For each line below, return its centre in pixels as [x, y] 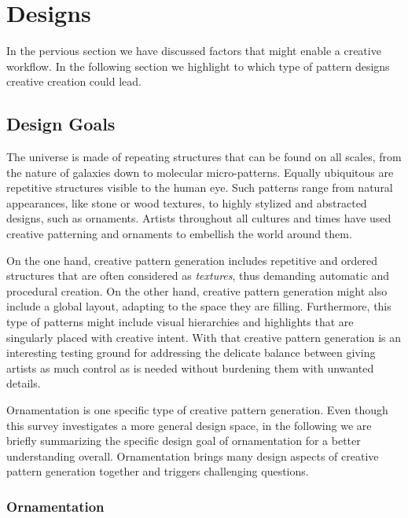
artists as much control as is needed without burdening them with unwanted [190, 367]
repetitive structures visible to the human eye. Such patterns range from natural [200, 187]
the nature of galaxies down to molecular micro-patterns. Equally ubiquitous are [200, 172]
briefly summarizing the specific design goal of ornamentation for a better [184, 441]
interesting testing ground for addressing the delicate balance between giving [191, 353]
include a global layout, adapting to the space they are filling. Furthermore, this [199, 306]
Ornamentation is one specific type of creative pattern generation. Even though [197, 410]
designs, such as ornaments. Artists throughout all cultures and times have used [199, 218]
